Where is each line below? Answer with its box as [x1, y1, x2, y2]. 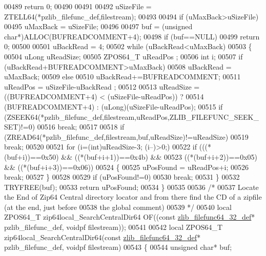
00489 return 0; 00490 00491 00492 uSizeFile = [4, 1, 152, 11]
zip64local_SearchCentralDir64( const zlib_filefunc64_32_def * [4, 231, 201, 242]
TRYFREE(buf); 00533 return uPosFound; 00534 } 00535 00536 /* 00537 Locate [4, 181, 259, 192]
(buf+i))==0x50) [4, 151, 59, 162]
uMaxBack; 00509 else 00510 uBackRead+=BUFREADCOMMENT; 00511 [4, 71, 241, 82]
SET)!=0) [4, 121, 35, 132]
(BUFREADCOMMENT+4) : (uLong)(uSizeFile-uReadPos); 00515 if [4, 101, 223, 112]
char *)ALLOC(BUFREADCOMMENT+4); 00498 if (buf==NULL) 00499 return [4, 31, 260, 41]
